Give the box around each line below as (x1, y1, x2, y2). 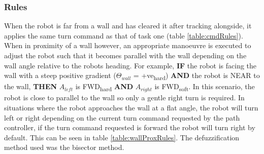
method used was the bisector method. (4, 142, 124, 152)
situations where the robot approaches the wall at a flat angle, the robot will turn (4, 102, 258, 113)
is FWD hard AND (75, 81, 134, 93)
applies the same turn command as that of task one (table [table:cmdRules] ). (4, 30, 243, 41)
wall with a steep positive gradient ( (4, 70, 116, 81)
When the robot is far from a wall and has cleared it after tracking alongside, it (4, 20, 252, 31)
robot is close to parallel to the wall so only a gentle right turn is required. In (4, 92, 245, 103)
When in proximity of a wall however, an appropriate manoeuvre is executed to (4, 40, 251, 51)
